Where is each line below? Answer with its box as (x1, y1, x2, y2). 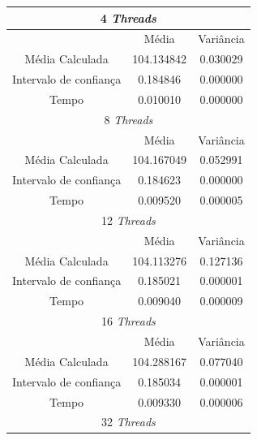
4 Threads (100, 9, 156, 26)
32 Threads (101, 413, 156, 430)
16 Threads (101, 313, 156, 330)
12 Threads (101, 211, 156, 228)
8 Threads (104, 110, 153, 127)
